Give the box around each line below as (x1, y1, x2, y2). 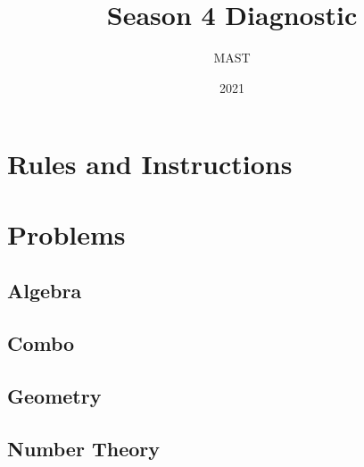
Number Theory (7, 434, 160, 462)
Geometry (7, 381, 102, 409)
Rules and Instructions (7, 146, 293, 182)
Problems (7, 215, 126, 252)
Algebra (7, 277, 82, 304)
